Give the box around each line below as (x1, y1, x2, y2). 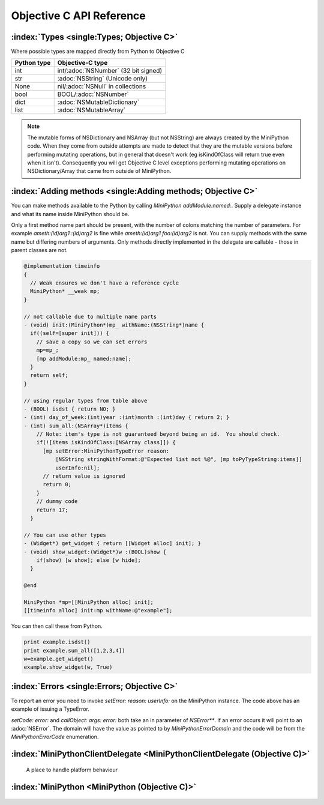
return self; (30, 372, 68, 379)
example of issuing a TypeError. (11, 705, 90, 713)
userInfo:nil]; (55, 464, 100, 471)
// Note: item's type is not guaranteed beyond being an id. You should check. (36, 431, 280, 438)
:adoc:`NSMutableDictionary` (57, 98, 139, 106)
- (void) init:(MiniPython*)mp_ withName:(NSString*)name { (23, 321, 205, 328)
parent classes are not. (11, 247, 68, 254)
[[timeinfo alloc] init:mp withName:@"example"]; (23, 607, 173, 614)
